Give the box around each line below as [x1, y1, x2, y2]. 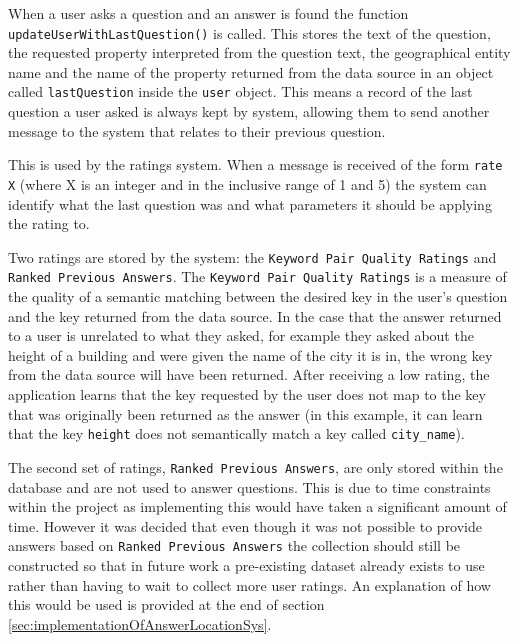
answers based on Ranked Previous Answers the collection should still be [8, 535, 461, 556]
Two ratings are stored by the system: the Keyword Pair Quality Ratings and [8, 246, 497, 267]
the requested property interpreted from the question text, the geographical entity [8, 42, 511, 63]
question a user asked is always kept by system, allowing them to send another [8, 101, 490, 122]
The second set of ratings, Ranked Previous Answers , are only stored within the [8, 456, 503, 477]
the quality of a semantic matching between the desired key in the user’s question [8, 286, 508, 307]
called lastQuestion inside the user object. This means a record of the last [8, 81, 473, 102]
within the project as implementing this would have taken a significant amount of [8, 496, 507, 517]
